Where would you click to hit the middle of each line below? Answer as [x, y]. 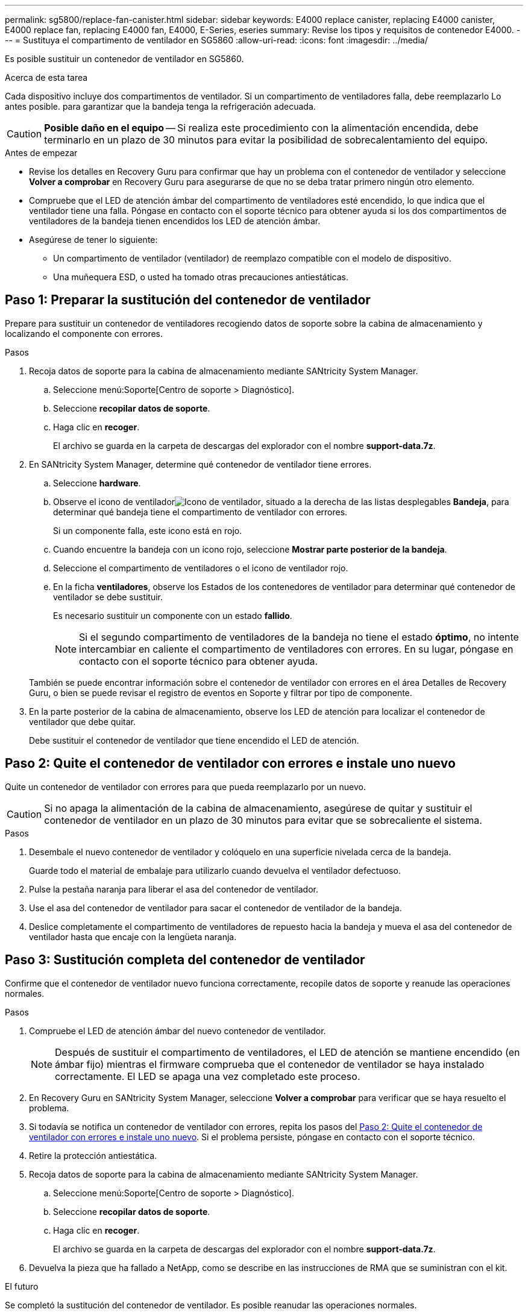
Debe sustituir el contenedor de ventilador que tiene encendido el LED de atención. [194, 740]
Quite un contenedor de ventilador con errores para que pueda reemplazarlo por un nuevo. [185, 786]
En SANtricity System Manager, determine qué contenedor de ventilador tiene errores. [200, 464]
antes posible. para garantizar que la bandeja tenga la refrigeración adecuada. [160, 106]
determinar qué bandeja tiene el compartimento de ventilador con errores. [200, 512]
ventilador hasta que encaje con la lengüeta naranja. [133, 937]
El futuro [22, 1286]
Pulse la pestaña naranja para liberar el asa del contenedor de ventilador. [174, 889]
